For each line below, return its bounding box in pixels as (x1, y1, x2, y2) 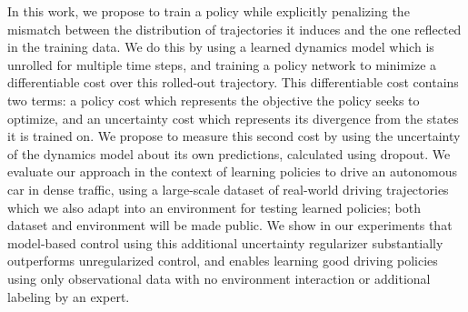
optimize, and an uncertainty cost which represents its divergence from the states (7, 108, 459, 127)
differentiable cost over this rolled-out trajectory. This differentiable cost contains (7, 73, 459, 92)
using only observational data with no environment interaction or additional (7, 268, 431, 287)
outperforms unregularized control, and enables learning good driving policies (7, 251, 438, 270)
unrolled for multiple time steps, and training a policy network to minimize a (7, 55, 437, 74)
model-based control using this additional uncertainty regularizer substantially (7, 233, 443, 252)
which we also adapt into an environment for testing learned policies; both (7, 197, 421, 216)
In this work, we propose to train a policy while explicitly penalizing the (7, 2, 410, 20)
